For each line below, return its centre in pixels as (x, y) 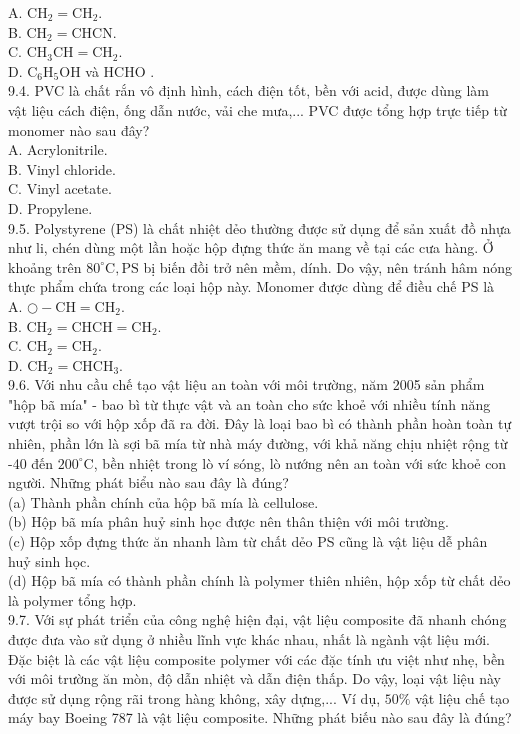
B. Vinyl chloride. (62, 168)
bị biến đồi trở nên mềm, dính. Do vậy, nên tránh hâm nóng (327, 266)
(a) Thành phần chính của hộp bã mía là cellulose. (163, 501)
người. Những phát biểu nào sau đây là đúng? (148, 482)
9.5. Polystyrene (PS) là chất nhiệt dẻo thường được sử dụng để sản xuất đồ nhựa (259, 227)
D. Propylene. (50, 207)
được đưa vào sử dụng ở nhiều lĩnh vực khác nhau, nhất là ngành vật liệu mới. (249, 639)
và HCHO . (120, 70)
